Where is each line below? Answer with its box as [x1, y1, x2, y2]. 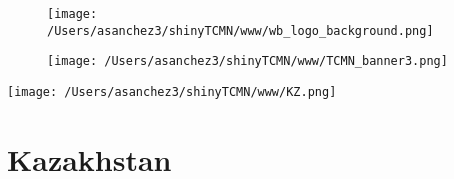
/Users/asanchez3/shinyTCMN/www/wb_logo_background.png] [47, 23, 434, 38]
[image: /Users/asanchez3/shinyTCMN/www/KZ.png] [7, 84, 337, 99]
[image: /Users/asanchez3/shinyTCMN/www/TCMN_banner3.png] [47, 54, 448, 69]
